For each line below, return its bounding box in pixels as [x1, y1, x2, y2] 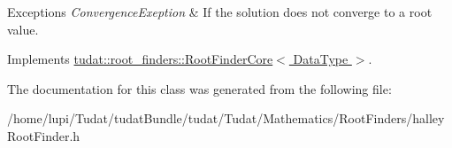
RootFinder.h [7, 126, 80, 144]
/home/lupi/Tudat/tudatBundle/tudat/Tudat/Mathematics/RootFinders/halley [7, 109, 445, 128]
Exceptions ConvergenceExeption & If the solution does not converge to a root [7, 3, 433, 20]
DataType [293, 50, 349, 68]
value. [7, 19, 39, 38]
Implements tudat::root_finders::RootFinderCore [7, 50, 273, 68]
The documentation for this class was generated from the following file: [7, 79, 392, 97]
